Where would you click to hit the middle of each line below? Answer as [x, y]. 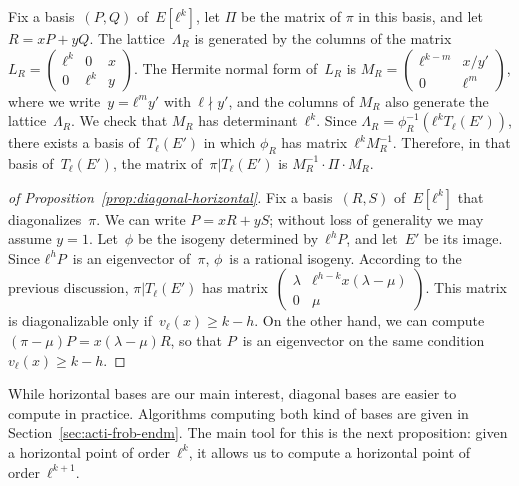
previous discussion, [68, 287]
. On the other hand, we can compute [369, 320]
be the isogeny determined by [228, 238]
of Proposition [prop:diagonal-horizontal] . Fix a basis [170, 196]
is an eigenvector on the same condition [363, 339]
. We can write [141, 218]
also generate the [437, 100]
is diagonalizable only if [80, 320]
